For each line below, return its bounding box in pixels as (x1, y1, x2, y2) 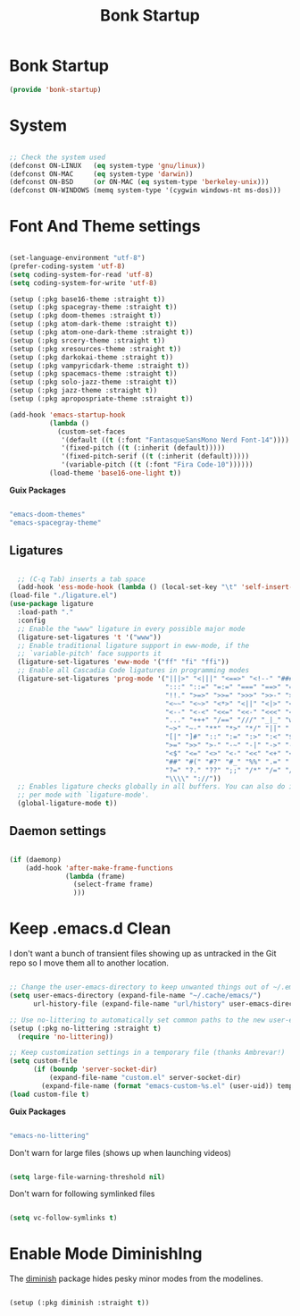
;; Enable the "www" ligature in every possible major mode (17, 624, 246, 633)
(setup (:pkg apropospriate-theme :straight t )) (9, 394, 194, 403)
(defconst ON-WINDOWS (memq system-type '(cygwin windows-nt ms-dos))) (9, 186, 281, 195)
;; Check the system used (9, 153, 105, 162)
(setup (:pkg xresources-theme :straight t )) (9, 344, 181, 353)
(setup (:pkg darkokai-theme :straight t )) (9, 352, 174, 362)
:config (17, 616, 46, 625)
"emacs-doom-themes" (9, 510, 87, 519)
